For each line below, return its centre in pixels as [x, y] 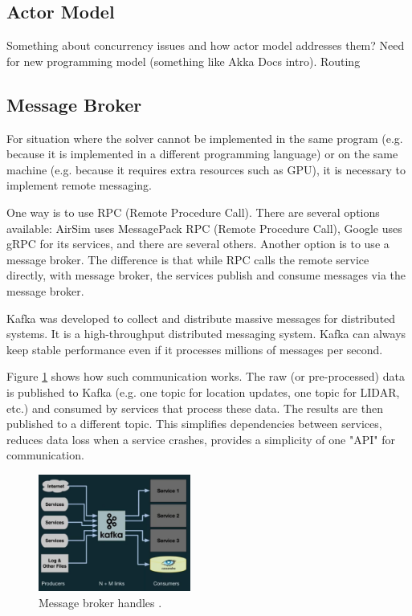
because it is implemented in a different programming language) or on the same [202, 154]
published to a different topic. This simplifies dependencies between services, [194, 424]
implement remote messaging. [79, 185]
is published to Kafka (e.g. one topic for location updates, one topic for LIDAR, [203, 392]
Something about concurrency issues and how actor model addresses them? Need [206, 45]
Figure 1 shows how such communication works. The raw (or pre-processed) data [206, 376]
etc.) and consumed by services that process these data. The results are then [195, 408]
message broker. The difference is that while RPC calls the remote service [188, 259]
